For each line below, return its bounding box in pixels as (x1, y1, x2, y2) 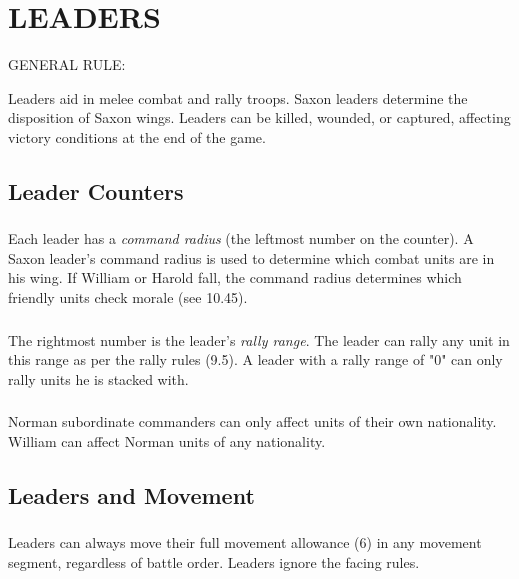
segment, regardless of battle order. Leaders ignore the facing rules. (8, 551, 420, 572)
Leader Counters (8, 175, 184, 206)
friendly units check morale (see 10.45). (8, 286, 248, 307)
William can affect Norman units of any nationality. (8, 430, 326, 451)
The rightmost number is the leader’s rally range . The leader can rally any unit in (8, 329, 510, 350)
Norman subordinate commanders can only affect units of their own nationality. (8, 411, 497, 432)
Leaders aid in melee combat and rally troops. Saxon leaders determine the (8, 87, 468, 108)
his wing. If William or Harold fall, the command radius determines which (8, 267, 462, 288)
